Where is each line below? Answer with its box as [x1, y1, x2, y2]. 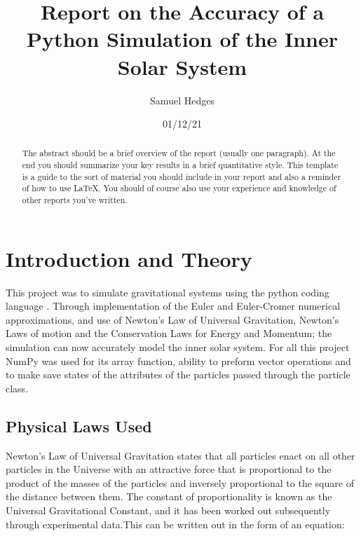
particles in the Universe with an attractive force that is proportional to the [6, 462, 332, 476]
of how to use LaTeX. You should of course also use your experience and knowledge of [22, 182, 336, 194]
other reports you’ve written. [22, 194, 128, 206]
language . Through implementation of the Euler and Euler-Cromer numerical [6, 298, 341, 313]
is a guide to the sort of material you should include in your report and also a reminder [22, 170, 341, 182]
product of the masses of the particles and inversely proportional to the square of [6, 475, 354, 490]
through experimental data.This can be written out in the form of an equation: [6, 516, 345, 531]
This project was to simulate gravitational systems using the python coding [6, 284, 329, 299]
